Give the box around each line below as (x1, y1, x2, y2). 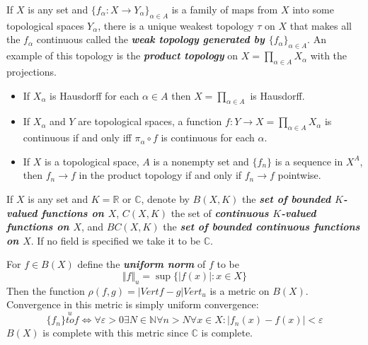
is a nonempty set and (153, 153, 249, 168)
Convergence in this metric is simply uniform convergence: (6, 297, 259, 312)
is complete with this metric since (42, 325, 188, 340)
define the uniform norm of (77, 257, 206, 271)
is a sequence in (275, 153, 343, 168)
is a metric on (209, 283, 270, 298)
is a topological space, (45, 153, 139, 168)
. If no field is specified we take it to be (30, 233, 201, 247)
